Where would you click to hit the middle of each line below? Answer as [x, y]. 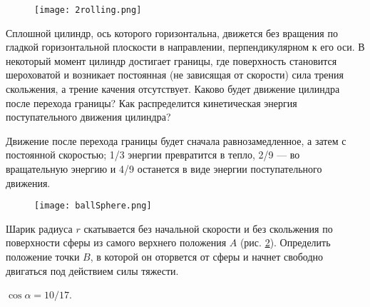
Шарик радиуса [39, 228]
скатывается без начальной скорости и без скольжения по [208, 228]
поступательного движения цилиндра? [88, 117]
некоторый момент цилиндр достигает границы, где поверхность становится [171, 60]
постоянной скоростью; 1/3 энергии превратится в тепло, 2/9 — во [153, 155]
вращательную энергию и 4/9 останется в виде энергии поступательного [164, 168]
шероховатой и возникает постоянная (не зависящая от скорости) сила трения [175, 75]
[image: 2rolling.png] [88, 10]
